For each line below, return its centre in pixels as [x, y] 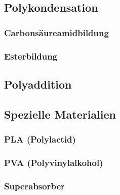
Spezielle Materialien [60, 114]
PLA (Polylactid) [40, 139]
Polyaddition [38, 84]
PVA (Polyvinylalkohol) [54, 162]
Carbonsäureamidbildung [56, 32]
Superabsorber [34, 186]
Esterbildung [31, 56]
